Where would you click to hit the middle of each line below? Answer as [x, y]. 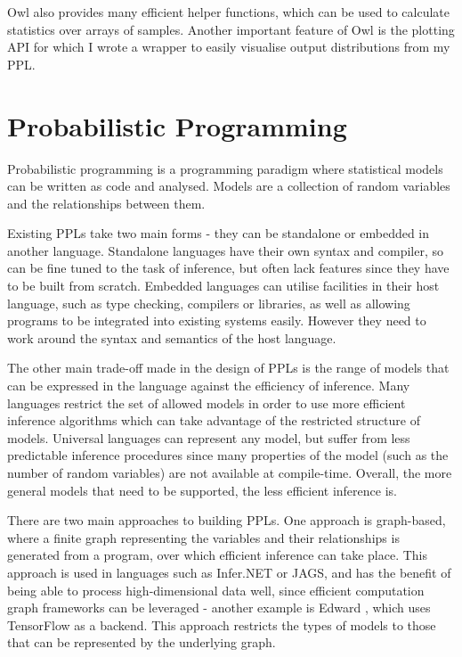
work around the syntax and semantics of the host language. [172, 337]
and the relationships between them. [106, 203]
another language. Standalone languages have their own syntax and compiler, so [225, 250]
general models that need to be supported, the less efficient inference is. [202, 490]
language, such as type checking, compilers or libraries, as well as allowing [209, 303]
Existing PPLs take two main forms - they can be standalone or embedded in [219, 233]
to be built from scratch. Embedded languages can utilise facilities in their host [223, 286]
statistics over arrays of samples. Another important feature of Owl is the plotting [231, 29]
